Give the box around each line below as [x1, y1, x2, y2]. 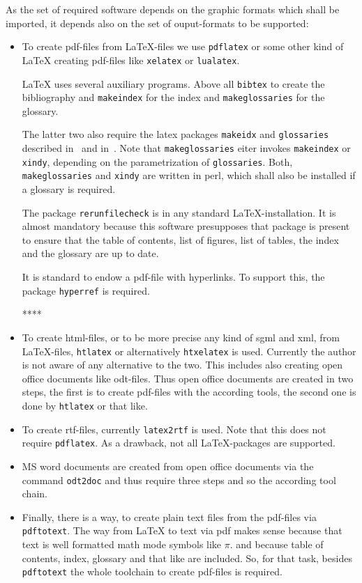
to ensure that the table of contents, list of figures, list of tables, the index [22, 232, 339, 247]
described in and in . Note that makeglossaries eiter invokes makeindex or [22, 141, 351, 155]
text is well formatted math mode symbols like [22, 537, 222, 551]
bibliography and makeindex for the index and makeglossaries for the [22, 90, 325, 104]
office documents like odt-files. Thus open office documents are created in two [22, 371, 354, 385]
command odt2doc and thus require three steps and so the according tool [22, 472, 336, 487]
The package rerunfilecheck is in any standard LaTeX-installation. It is [22, 205, 336, 219]
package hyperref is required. [22, 283, 150, 297]
